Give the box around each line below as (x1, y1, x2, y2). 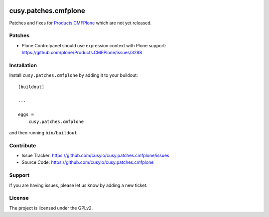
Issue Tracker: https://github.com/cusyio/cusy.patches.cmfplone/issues (21, 152, 169, 159)
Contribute (9, 142, 36, 149)
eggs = (18, 112, 34, 117)
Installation (9, 62, 37, 69)
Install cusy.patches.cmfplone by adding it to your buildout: (9, 72, 138, 78)
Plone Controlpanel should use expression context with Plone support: (21, 42, 166, 48)
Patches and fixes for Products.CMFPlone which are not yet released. (9, 20, 152, 26)
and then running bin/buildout (9, 129, 77, 135)
